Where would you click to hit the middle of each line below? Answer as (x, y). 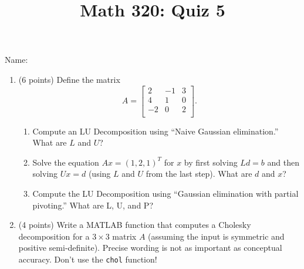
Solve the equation (66, 162)
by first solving (211, 162)
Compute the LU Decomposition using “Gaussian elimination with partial (165, 194)
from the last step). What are (199, 174)
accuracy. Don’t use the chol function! (88, 259)
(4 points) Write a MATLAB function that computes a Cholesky (135, 225)
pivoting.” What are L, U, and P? (93, 205)
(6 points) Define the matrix (69, 79)
